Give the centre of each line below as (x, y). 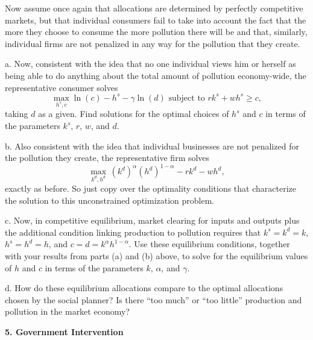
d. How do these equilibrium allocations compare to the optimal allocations (144, 288)
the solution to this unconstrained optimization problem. (110, 200)
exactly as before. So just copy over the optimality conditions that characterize (150, 188)
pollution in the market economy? (67, 311)
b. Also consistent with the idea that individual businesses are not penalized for (152, 146)
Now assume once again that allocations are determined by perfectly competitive (154, 8)
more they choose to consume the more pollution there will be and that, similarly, (156, 32)
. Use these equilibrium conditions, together (209, 244)
